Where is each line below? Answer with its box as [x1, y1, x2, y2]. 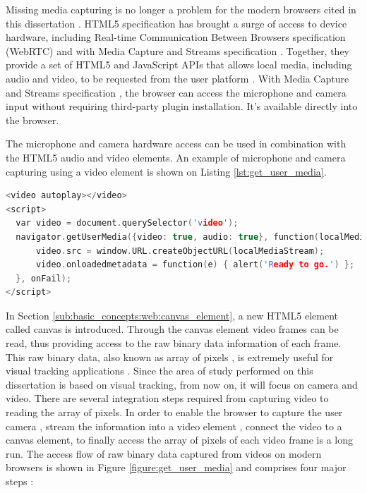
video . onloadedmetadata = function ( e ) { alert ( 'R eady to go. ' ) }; [35, 260, 355, 270]
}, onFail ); [16, 273, 72, 284]
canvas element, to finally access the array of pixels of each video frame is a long [6, 432, 353, 447]
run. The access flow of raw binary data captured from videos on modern [6, 446, 322, 461]
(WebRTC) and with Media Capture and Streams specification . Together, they [6, 43, 350, 58]
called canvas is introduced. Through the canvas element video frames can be [6, 322, 339, 336]
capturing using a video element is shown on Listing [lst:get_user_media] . [6, 164, 327, 178]
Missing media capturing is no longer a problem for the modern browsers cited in [6, 2, 356, 16]
